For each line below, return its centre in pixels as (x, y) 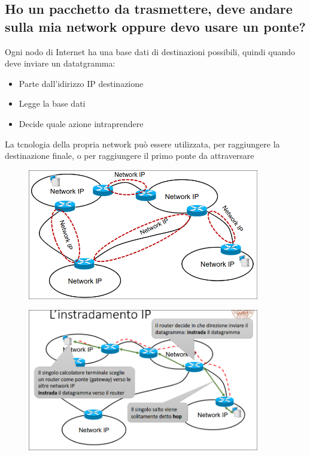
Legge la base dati (52, 103)
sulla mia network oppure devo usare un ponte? (156, 26)
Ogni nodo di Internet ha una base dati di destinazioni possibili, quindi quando (150, 51)
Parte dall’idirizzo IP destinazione (81, 83)
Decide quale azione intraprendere (81, 123)
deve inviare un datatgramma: (60, 63)
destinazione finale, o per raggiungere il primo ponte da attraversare (130, 156)
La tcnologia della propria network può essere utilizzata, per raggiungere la (142, 144)
